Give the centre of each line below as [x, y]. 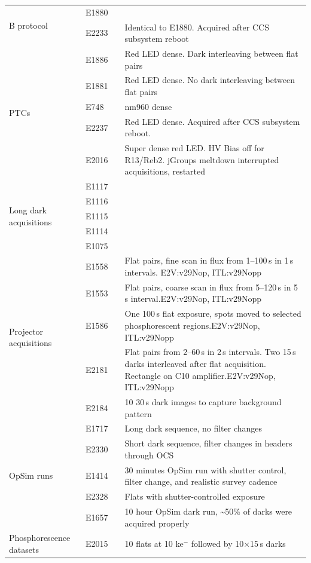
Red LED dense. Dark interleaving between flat [211, 53]
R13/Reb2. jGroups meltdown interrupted [202, 159]
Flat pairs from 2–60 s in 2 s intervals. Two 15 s [210, 352]
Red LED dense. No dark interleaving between [210, 80]
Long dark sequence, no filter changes [193, 428]
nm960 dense [148, 106]
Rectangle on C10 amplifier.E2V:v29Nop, [200, 375]
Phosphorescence [40, 538]
